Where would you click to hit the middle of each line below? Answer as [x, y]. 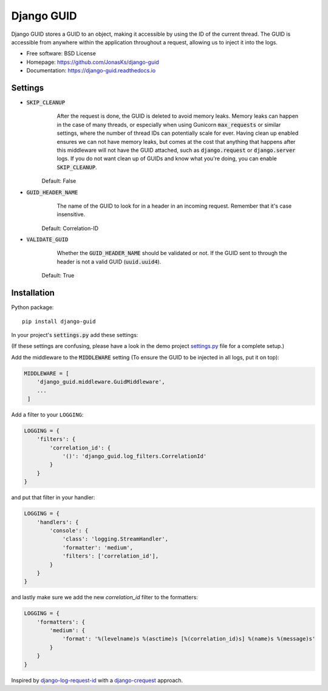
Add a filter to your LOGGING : [47, 414]
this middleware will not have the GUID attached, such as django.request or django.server [176, 150]
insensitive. [71, 214]
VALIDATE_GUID [47, 240]
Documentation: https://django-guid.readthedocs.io [91, 70]
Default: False [59, 181]
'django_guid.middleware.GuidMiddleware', [101, 382]
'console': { [69, 530]
